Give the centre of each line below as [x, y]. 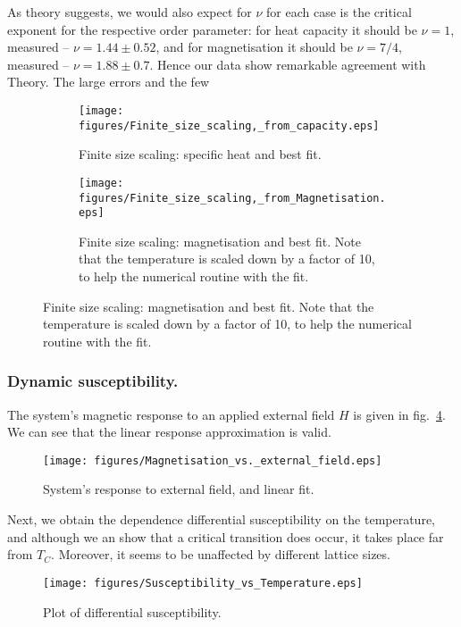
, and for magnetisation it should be [254, 47]
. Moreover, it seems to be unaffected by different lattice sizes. [221, 554]
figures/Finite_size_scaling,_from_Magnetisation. [232, 198]
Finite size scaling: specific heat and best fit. [200, 154]
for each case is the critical [339, 12]
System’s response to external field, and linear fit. [179, 489]
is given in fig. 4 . [399, 414]
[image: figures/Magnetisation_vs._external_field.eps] [213, 460]
